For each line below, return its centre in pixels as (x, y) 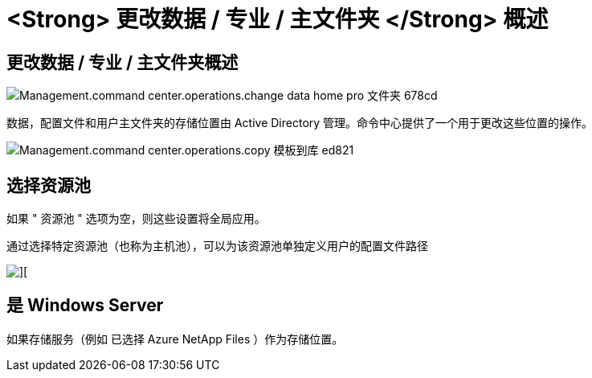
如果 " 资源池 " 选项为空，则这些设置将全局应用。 (136, 219)
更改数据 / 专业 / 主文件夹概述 (122, 62)
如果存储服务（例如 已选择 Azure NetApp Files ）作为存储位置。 (175, 339)
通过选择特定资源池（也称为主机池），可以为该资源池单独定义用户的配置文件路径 (217, 246)
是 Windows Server (85, 306)
